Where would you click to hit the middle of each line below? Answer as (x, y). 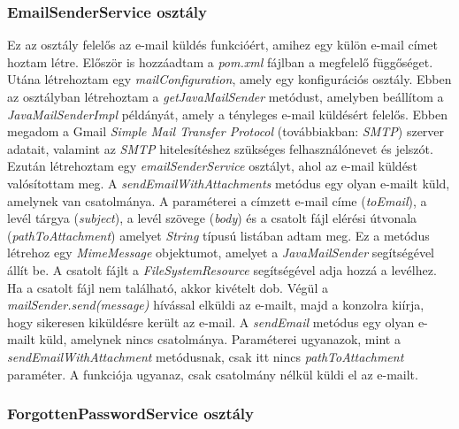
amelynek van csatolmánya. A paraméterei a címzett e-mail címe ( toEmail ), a (217, 200)
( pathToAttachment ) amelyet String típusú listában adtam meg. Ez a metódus (218, 235)
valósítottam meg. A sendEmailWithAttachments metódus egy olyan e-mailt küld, (229, 183)
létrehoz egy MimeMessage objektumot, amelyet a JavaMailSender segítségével (221, 253)
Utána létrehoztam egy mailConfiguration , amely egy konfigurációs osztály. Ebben (229, 79)
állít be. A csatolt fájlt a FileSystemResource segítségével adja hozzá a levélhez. (222, 269)
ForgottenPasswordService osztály (130, 414)
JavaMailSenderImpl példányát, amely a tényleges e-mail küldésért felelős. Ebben (227, 114)
